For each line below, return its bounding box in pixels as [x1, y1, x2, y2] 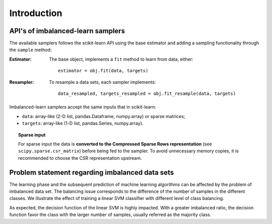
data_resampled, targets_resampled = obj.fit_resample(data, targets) [58, 91, 236, 96]
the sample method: [9, 47, 52, 53]
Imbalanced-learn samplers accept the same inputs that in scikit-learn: [9, 104, 156, 110]
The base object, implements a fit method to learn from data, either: [49, 56, 193, 62]
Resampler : [9, 79, 34, 85]
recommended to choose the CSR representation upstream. [18, 155, 142, 161]
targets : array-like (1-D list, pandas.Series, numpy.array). [22, 121, 144, 127]
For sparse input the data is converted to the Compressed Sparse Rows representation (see [18, 141, 213, 147]
